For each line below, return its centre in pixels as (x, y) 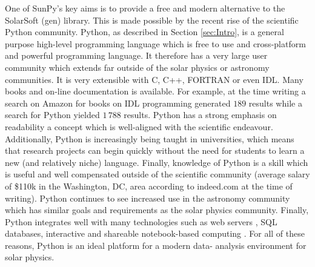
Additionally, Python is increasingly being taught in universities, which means (150, 138)
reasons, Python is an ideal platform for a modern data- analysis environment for (156, 245)
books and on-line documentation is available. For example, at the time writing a (155, 91)
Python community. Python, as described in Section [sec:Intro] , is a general (144, 32)
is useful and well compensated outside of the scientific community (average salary (157, 174)
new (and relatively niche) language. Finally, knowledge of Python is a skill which (157, 162)
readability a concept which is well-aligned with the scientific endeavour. (139, 126)
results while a (275, 103)
